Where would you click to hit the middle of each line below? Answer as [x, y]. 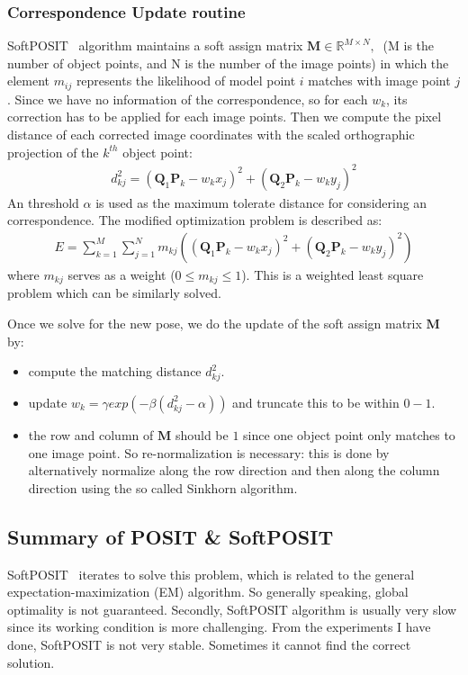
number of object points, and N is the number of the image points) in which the [228, 63]
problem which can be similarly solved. [114, 293]
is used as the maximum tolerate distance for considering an [261, 202]
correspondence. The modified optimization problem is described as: [195, 220]
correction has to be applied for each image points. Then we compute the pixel [225, 117]
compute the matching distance [115, 371]
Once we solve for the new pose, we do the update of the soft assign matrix [215, 324]
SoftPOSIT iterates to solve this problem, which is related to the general [211, 574]
